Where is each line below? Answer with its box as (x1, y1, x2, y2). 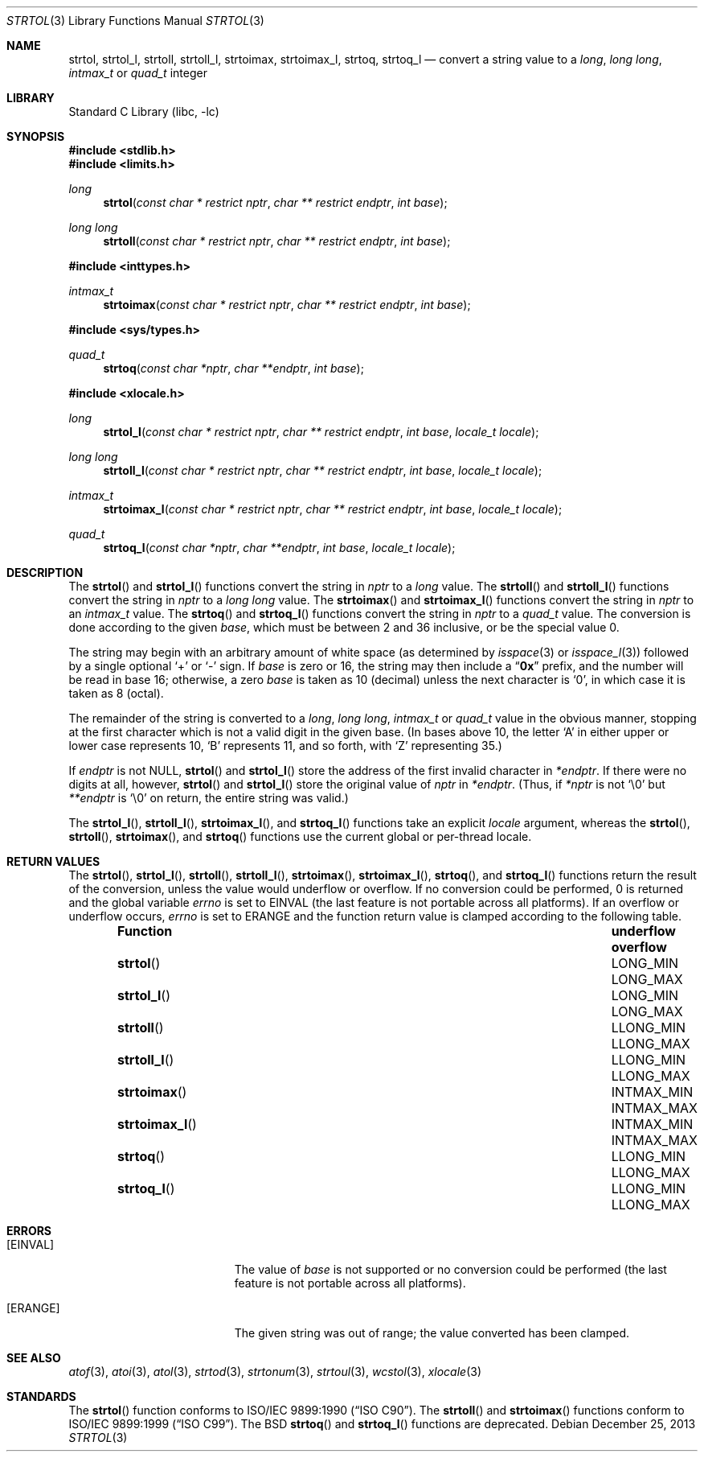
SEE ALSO (6, 1351, 61, 1365)
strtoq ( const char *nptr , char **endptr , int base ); (103, 361, 364, 375)
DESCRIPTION (6, 566, 84, 579)
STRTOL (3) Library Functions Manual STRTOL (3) (6, 14, 264, 27)
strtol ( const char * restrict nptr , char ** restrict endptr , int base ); (103, 196, 448, 209)
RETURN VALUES (6, 855, 100, 868)
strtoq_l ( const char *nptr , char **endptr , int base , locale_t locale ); (103, 541, 456, 554)
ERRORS (6, 1224, 52, 1238)
